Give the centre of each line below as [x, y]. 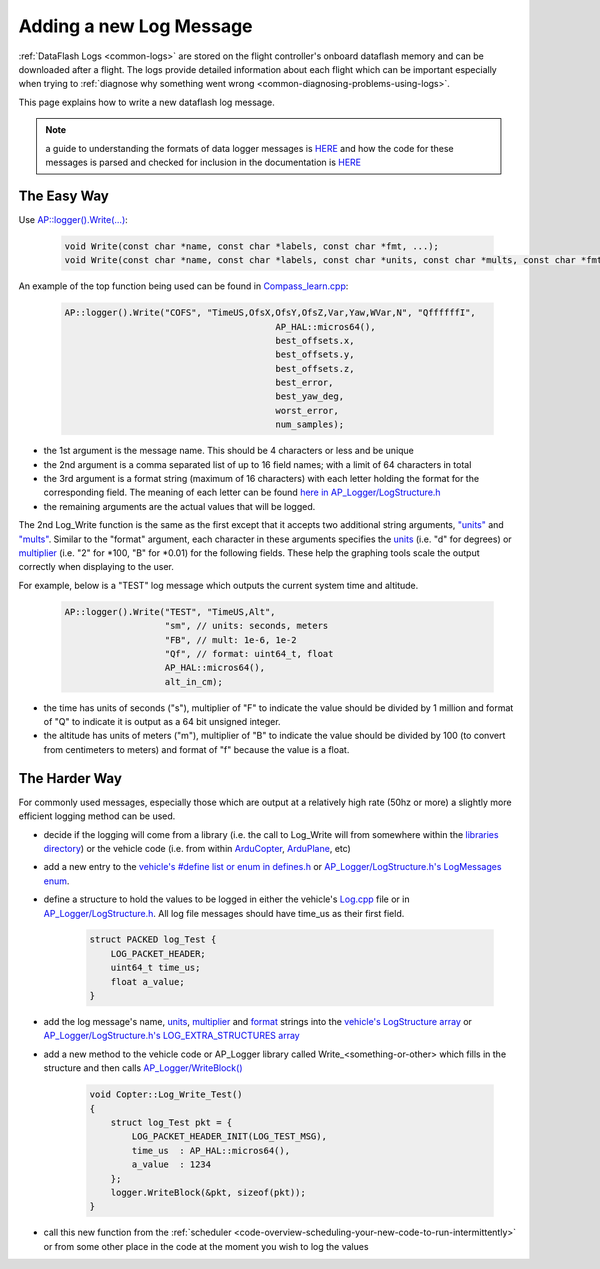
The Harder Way [70, 778]
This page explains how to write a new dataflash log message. [146, 102]
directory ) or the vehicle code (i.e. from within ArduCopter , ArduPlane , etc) [197, 848]
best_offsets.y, [315, 354]
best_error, [304, 383]
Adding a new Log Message [136, 26]
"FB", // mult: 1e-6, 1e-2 [230, 639]
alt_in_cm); [194, 681]
